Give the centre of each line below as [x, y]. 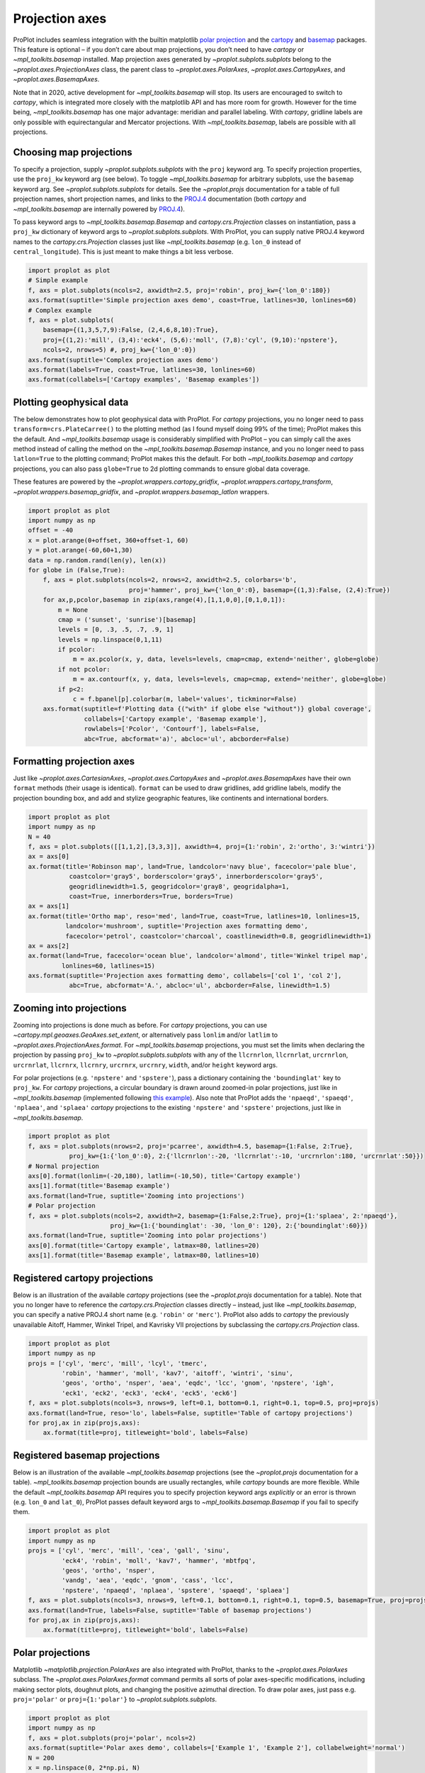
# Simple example [58, 280]
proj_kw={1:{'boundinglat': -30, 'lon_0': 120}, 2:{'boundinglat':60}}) [239, 1226]
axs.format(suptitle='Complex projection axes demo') [123, 360]
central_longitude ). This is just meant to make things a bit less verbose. [123, 252]
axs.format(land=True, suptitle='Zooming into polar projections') [148, 1235]
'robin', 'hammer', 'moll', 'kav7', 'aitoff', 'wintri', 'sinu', [177, 1373]
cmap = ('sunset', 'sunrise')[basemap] [127, 619]
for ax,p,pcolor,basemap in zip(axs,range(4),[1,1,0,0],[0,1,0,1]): [164, 600]
